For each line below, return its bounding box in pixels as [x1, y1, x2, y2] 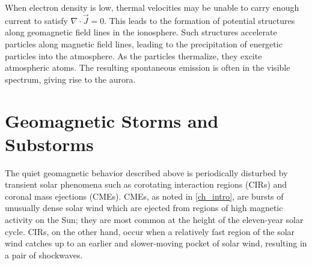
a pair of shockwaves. [5, 248, 83, 261]
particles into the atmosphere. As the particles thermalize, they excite [5, 49, 262, 62]
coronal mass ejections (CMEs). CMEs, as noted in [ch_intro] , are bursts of [5, 189, 284, 202]
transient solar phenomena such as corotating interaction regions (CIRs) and [5, 178, 287, 191]
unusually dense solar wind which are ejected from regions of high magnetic [5, 201, 283, 214]
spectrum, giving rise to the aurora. [5, 73, 136, 85]
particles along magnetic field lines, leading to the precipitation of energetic [5, 38, 283, 50]
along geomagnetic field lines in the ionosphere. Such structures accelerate [5, 26, 277, 38]
